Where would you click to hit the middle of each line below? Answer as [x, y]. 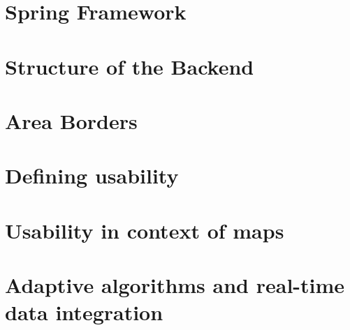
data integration [84, 312]
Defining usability [92, 175]
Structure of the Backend [130, 66]
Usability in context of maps [145, 230]
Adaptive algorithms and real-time [175, 285]
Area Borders [71, 120]
